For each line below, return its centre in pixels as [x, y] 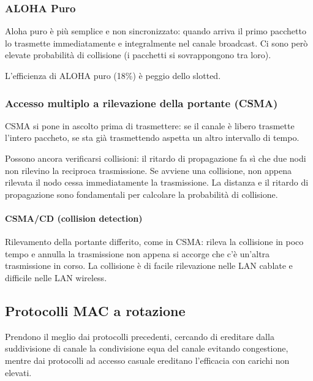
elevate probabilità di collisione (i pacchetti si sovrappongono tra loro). [138, 55]
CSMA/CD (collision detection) [74, 218]
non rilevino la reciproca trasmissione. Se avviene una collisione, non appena [148, 170]
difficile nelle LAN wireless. [56, 277]
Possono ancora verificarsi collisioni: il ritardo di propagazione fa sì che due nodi [156, 158]
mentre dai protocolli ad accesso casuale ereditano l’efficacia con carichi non [147, 360]
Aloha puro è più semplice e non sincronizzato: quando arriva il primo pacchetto [156, 31]
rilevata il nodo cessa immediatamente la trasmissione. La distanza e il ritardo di [157, 182]
